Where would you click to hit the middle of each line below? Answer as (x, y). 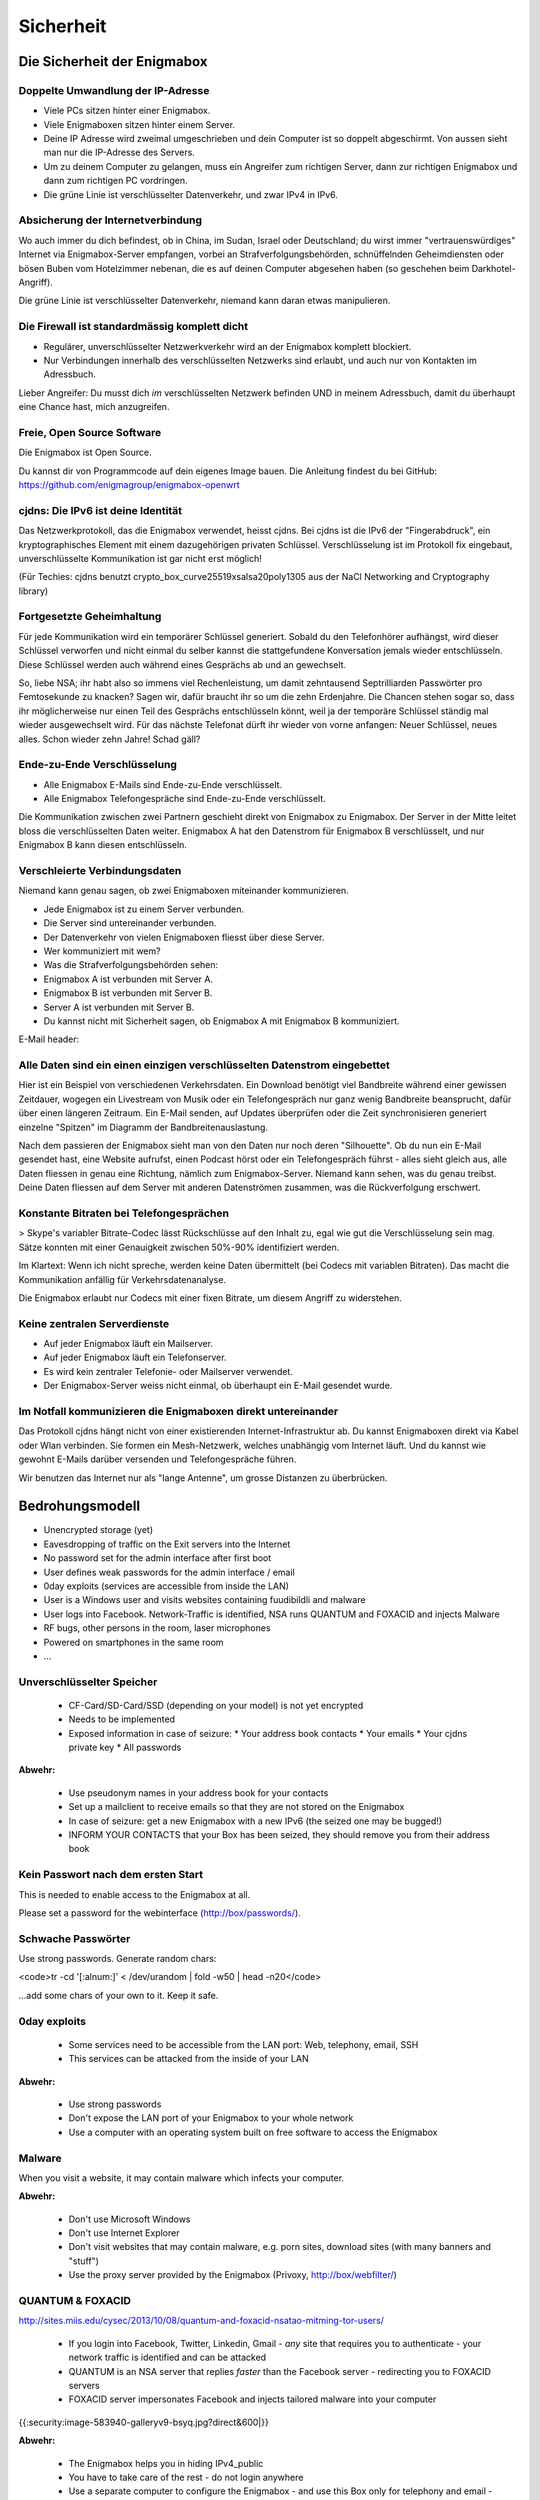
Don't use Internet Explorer (124, 2233)
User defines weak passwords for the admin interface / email (169, 1572)
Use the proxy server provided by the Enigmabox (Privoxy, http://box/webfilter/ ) (232, 2275)
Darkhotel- (493, 268)
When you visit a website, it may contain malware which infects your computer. (181, 2177)
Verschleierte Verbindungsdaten (100, 871)
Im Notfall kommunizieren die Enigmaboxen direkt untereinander (178, 1411)
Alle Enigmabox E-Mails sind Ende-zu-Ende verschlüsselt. (163, 784)
